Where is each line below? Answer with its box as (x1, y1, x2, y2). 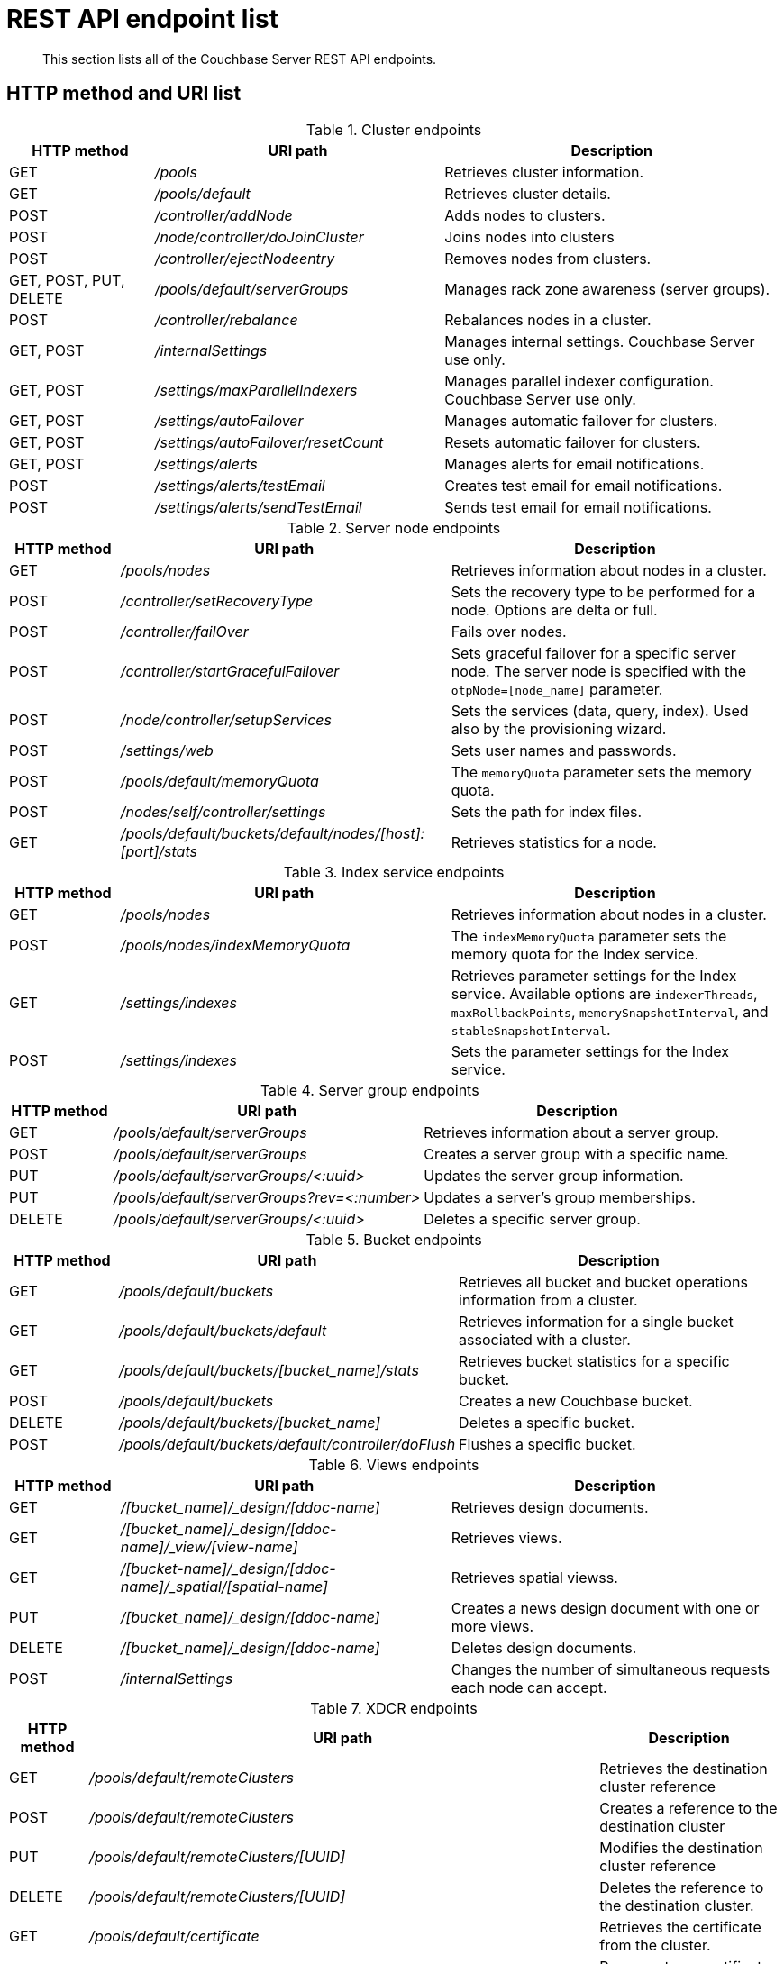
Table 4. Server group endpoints (260, 1080, 479, 1099)
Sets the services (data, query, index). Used (451, 701, 749, 720)
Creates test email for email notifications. (444, 476, 723, 495)
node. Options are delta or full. (451, 600, 658, 619)
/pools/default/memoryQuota (120, 771, 319, 790)
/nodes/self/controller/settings (120, 802, 326, 821)
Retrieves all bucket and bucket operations (459, 1272, 748, 1291)
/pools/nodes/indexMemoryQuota (120, 935, 351, 954)
